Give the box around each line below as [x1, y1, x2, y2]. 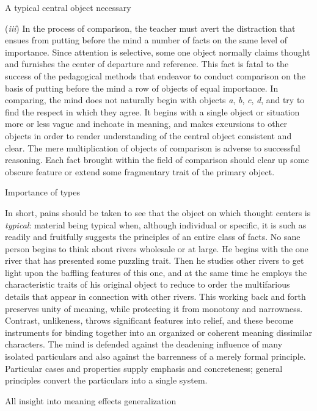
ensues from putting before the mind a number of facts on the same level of [5, 34, 288, 46]
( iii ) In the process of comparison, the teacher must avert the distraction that [5, 21, 296, 34]
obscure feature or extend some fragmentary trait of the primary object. [5, 165, 275, 178]
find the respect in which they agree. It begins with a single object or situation [5, 105, 300, 118]
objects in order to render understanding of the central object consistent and [5, 129, 292, 142]
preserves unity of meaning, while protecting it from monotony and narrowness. [5, 302, 303, 315]
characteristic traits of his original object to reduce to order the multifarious [5, 278, 290, 291]
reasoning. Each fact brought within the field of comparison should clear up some [5, 153, 309, 166]
